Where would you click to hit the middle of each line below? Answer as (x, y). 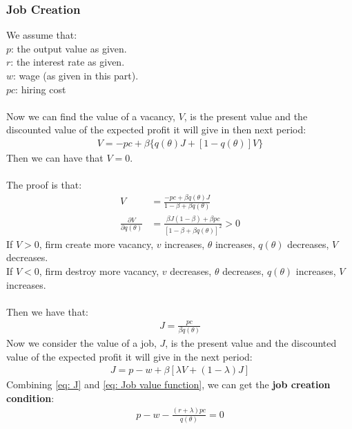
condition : (30, 398)
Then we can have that (55, 158)
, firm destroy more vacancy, (99, 270)
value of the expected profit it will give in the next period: (129, 356)
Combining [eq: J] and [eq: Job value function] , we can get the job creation (168, 384)
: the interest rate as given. (68, 62)
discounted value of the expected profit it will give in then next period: (156, 130)
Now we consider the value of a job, (81, 343)
